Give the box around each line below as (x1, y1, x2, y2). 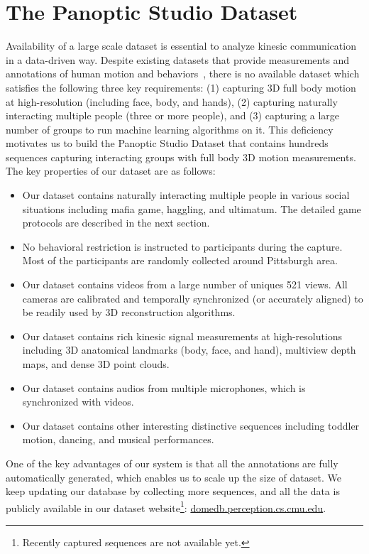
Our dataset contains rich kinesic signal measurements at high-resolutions (22, 328, 343, 343)
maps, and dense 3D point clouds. (22, 357, 170, 371)
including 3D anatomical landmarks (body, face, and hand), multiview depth (22, 342, 356, 357)
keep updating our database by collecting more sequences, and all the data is (6, 484, 340, 499)
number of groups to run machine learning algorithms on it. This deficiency (6, 121, 334, 136)
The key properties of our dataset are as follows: (6, 163, 216, 178)
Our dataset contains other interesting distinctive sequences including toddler (22, 418, 360, 433)
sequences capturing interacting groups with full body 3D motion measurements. (6, 149, 356, 164)
